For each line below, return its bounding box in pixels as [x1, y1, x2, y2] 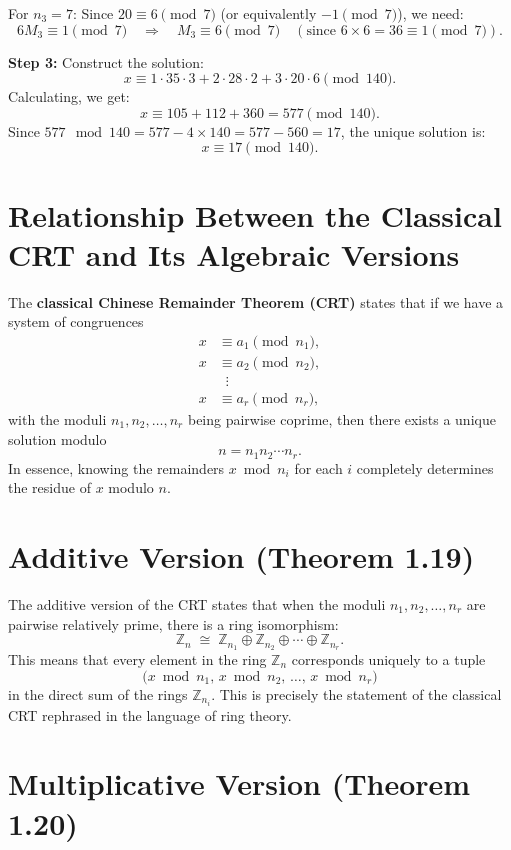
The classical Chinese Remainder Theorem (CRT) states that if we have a [8, 291, 504, 312]
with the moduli [8, 409, 107, 429]
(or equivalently [220, 3, 317, 23]
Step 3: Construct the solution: [8, 51, 204, 72]
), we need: [397, 3, 464, 23]
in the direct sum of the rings [8, 683, 188, 704]
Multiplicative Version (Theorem [8, 763, 471, 804]
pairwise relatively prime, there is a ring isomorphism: [8, 613, 339, 634]
